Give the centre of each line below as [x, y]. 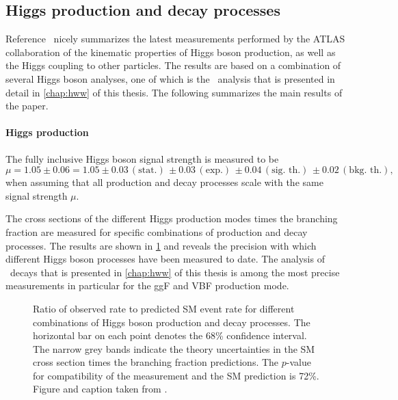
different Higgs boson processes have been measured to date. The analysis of [165, 259]
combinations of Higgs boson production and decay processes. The [172, 322]
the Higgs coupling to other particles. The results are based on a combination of [173, 65]
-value [298, 362]
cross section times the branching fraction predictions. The [156, 362]
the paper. [27, 106]
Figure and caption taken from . [100, 389]
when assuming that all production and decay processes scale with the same [164, 182]
